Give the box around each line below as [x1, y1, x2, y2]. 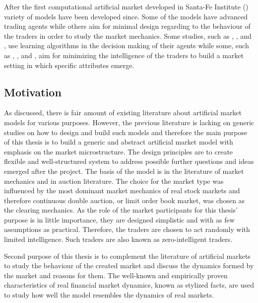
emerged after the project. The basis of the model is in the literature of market [4, 165, 244, 176]
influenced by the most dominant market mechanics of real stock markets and [4, 185, 240, 196]
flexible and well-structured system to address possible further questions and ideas [4, 156, 254, 166]
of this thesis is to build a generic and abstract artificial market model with [4, 137, 233, 147]
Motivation [4, 84, 62, 99]
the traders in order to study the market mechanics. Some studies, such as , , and [4, 30, 252, 41]
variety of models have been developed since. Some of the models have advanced [4, 11, 248, 21]
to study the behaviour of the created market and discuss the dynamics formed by [4, 260, 254, 271]
